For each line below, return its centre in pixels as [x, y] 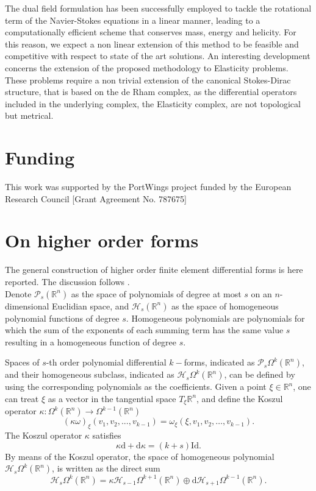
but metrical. [29, 115]
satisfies [107, 435]
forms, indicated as [219, 362]
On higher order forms [102, 240]
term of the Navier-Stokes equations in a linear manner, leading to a [133, 20]
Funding [40, 157]
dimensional [27, 306]
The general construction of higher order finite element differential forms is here [154, 270]
